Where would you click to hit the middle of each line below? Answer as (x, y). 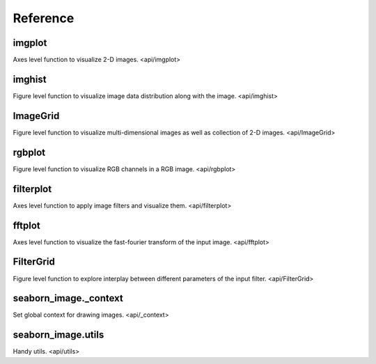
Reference (44, 18)
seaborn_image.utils (58, 335)
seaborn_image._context (68, 298)
